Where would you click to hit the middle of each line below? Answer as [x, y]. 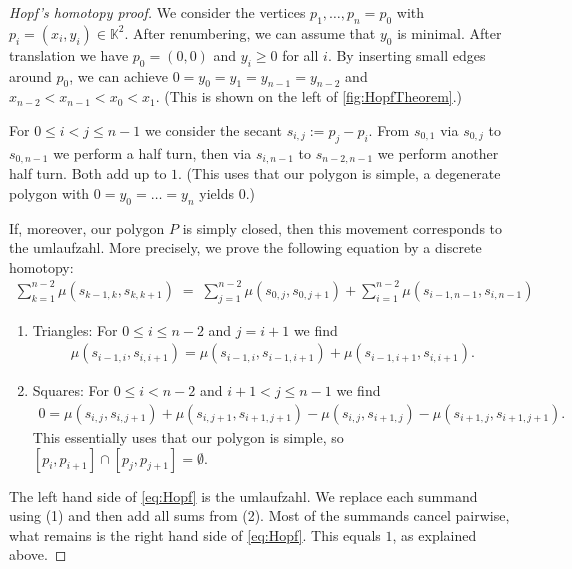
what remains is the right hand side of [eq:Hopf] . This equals [195, 534]
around [30, 75]
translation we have [69, 54]
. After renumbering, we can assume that [250, 32]
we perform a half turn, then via [152, 152]
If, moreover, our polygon [87, 227]
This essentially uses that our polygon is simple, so [188, 436]
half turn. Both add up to [88, 173]
